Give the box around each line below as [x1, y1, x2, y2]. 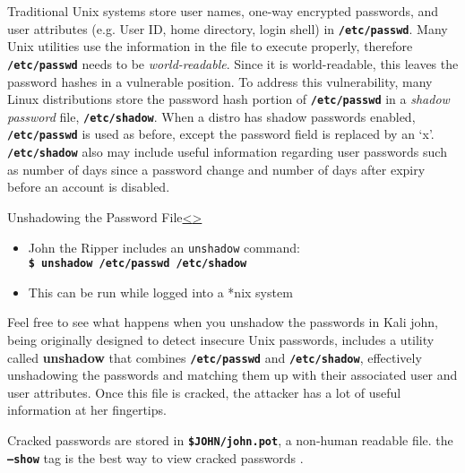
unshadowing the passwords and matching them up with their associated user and [7, 365, 458, 384]
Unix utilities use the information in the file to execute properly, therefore [7, 37, 413, 56]
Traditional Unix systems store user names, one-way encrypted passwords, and [7, 2, 439, 20]
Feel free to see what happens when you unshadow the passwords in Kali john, [7, 313, 439, 331]
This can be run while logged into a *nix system [28, 282, 293, 301]
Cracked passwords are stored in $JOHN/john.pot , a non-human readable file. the [7, 431, 453, 450]
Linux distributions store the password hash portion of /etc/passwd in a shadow [7, 90, 450, 108]
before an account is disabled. [7, 177, 170, 196]
